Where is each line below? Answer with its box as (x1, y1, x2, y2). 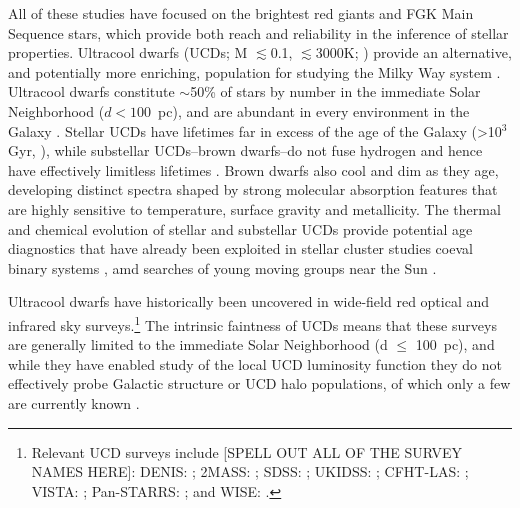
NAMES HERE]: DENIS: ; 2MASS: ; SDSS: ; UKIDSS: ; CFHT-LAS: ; (31, 461, 469, 482)
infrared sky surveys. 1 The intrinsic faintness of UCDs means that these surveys (8, 311, 497, 335)
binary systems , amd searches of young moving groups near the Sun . (8, 257, 437, 278)
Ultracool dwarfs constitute (8, 81, 175, 102)
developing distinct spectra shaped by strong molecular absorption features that (8, 179, 498, 200)
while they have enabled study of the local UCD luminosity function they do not (8, 353, 502, 374)
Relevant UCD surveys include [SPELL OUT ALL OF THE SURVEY (31, 441, 463, 462)
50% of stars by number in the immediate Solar (190, 81, 481, 102)
